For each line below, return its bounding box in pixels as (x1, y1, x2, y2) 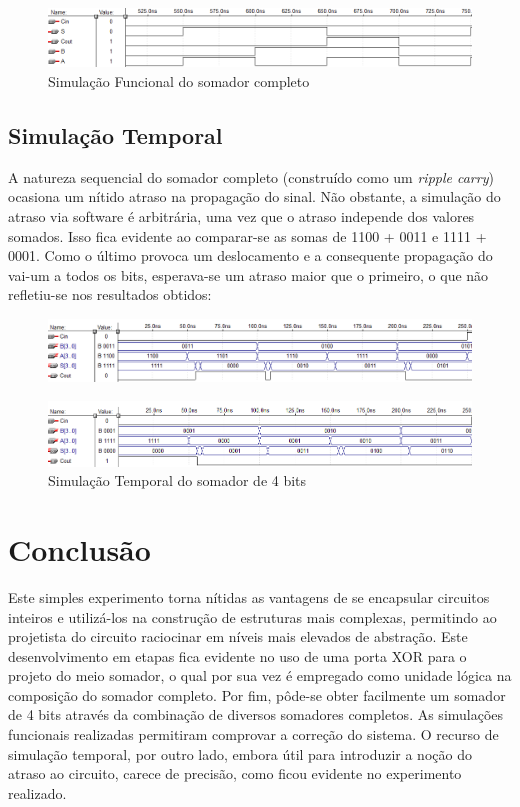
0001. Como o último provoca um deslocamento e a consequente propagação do (8, 245, 493, 266)
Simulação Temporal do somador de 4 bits (48, 470, 307, 491)
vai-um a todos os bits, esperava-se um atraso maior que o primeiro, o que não (8, 264, 489, 285)
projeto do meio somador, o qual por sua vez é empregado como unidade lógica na (8, 665, 512, 686)
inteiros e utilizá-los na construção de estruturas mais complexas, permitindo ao (8, 606, 497, 627)
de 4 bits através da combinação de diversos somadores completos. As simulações (8, 704, 504, 725)
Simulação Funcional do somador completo (48, 70, 310, 91)
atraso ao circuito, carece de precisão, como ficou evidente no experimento (8, 763, 462, 784)
